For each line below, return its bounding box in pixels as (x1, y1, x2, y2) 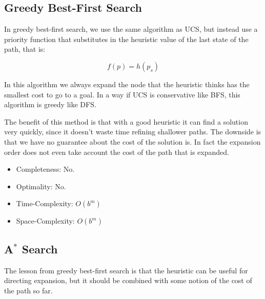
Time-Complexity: (16, 198, 73, 209)
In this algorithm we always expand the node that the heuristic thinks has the (4, 78, 250, 89)
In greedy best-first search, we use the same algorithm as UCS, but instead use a (4, 24, 258, 34)
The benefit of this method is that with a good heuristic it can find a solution (4, 116, 248, 127)
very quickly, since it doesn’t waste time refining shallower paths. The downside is (4, 126, 261, 137)
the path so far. (4, 285, 53, 295)
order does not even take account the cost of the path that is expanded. (4, 146, 229, 157)
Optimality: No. (16, 181, 66, 191)
